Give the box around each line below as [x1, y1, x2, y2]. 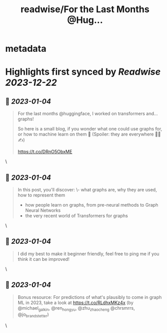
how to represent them [17, 192, 65, 198]
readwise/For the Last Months [20, 4, 150, 15]
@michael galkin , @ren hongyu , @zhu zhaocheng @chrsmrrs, [17, 305, 135, 312]
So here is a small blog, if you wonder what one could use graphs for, [17, 126, 162, 132]
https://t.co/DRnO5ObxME [17, 149, 72, 155]
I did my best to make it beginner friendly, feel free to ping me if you [17, 250, 159, 257]
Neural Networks [25, 207, 61, 213]
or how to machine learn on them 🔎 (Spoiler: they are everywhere [17, 131, 154, 138]
